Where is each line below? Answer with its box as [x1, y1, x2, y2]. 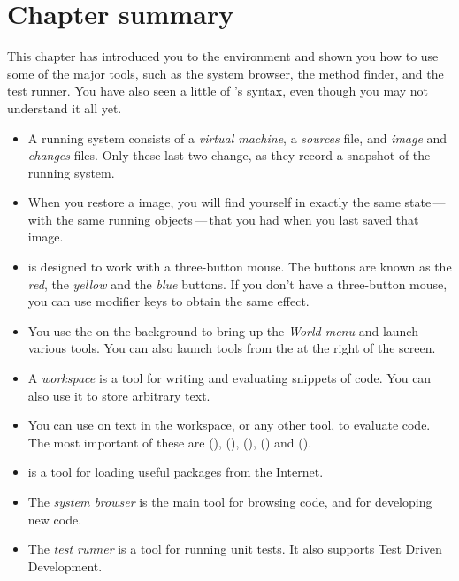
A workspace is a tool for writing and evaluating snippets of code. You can [27, 369, 432, 387]
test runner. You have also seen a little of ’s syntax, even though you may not [7, 81, 429, 100]
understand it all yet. [7, 98, 122, 117]
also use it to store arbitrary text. [27, 386, 210, 404]
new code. [27, 509, 82, 528]
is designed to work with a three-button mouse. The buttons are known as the [27, 257, 452, 276]
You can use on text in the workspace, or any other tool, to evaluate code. [27, 416, 431, 434]
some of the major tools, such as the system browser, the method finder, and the [7, 64, 444, 82]
